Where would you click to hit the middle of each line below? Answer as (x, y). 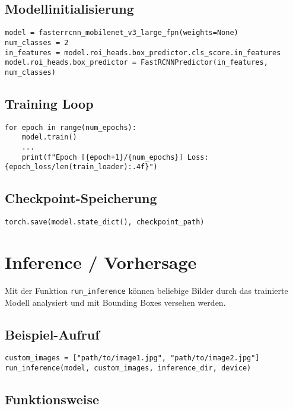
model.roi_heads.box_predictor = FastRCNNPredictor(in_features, (136, 63)
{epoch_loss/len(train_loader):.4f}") (81, 167)
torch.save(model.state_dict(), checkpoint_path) (105, 222)
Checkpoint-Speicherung (81, 198)
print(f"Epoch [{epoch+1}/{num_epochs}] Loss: (115, 157)
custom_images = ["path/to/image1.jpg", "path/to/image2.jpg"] (132, 358)
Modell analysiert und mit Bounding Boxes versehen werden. (115, 302)
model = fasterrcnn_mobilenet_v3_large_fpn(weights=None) (122, 33)
